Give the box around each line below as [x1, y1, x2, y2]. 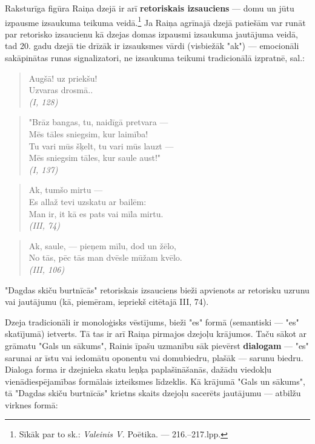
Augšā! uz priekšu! [28, 71, 98, 84]
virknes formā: [5, 398, 58, 411]
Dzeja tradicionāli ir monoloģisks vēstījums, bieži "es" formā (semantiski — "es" [5, 315, 299, 328]
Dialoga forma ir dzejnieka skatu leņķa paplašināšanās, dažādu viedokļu [5, 363, 272, 376]
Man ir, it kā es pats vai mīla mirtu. [28, 207, 164, 220]
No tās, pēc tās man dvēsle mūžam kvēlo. [28, 251, 182, 264]
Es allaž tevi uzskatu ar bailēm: [28, 195, 147, 207]
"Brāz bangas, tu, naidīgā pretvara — [28, 116, 168, 128]
